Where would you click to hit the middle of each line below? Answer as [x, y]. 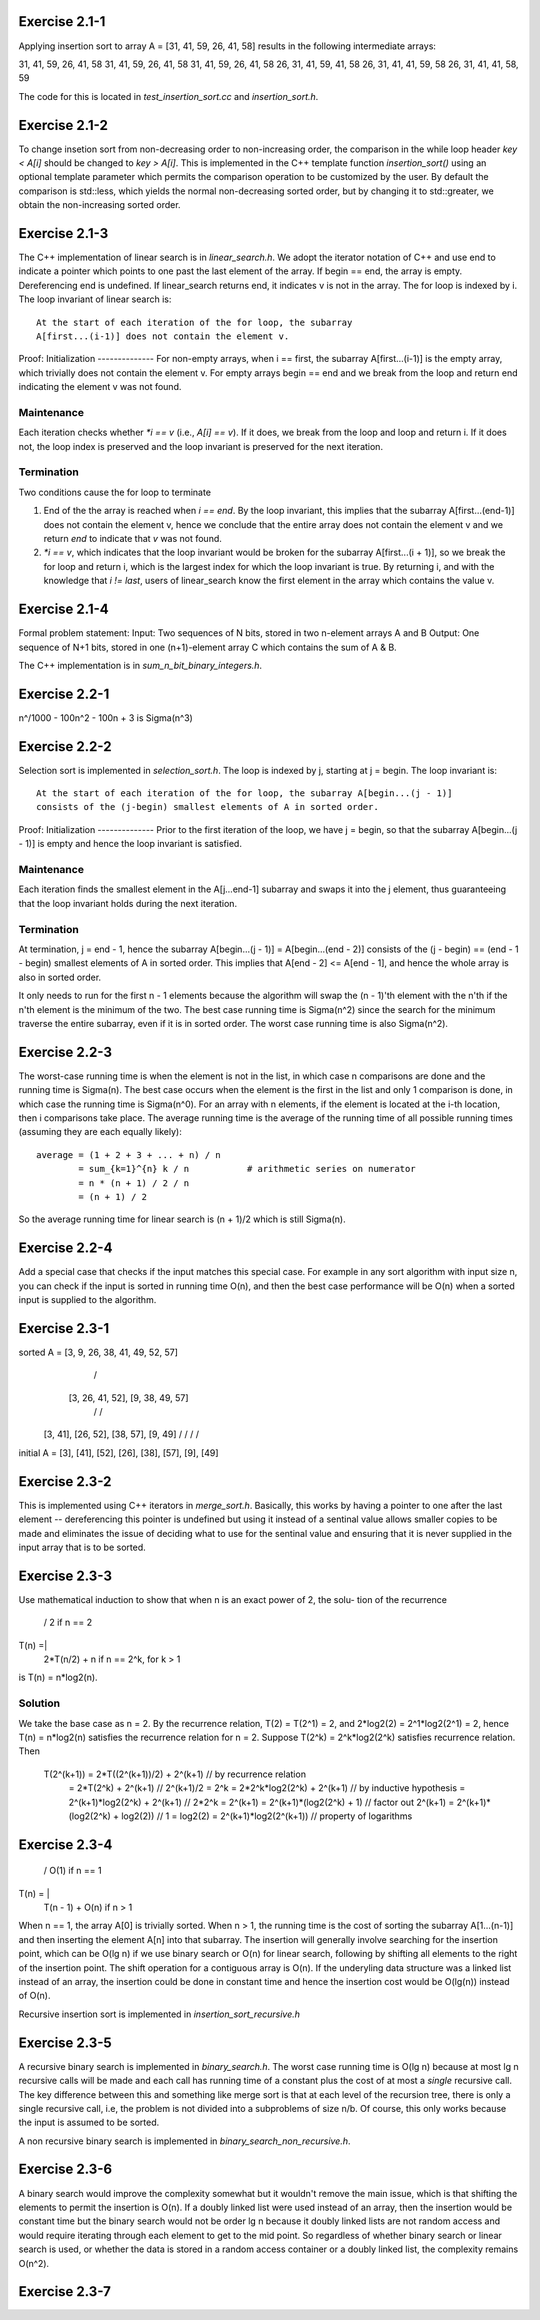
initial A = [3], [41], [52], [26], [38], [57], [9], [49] [118, 1452]
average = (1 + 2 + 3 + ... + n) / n [129, 1154]
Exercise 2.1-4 [63, 609]
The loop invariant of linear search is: [95, 299]
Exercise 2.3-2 [65, 1481]
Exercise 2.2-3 [65, 1051]
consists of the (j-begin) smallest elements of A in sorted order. [207, 807]
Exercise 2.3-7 [65, 2291]
